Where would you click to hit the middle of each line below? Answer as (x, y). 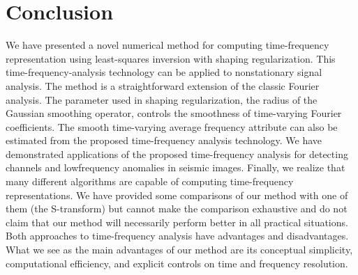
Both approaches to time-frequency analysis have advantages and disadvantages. (177, 236)
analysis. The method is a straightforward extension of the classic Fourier (163, 85)
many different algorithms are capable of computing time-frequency (150, 181)
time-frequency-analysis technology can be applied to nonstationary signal (164, 72)
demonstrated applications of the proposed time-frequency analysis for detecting (177, 154)
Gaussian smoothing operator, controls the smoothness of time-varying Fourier (174, 113)
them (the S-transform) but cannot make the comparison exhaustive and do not (177, 209)
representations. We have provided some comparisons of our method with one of (177, 195)
